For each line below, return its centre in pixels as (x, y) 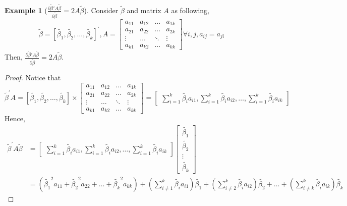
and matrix (144, 10)
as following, (190, 10)
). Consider (101, 10)
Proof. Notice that (33, 77)
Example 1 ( (26, 10)
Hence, (15, 118)
